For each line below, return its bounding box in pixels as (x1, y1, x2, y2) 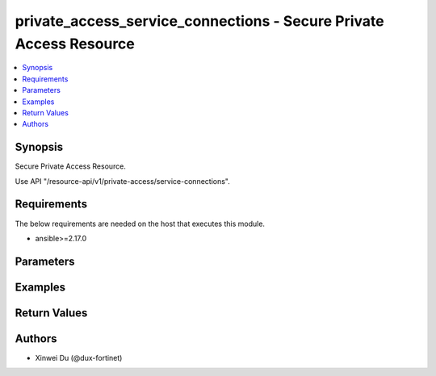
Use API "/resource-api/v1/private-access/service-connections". (15, 176, 230, 186)
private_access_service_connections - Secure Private (15, 12, 384, 30)
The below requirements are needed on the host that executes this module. (15, 219, 266, 228)
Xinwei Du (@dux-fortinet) (35, 353, 123, 362)
